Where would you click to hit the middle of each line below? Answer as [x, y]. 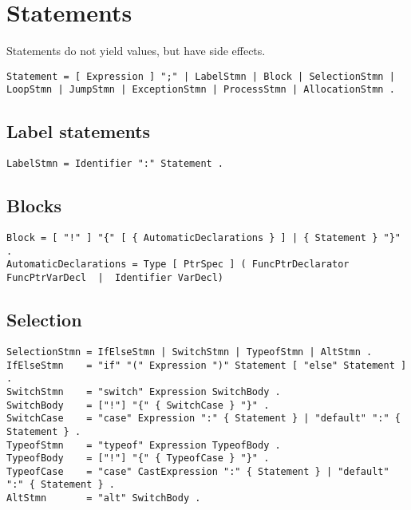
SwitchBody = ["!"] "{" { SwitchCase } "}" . [138, 405]
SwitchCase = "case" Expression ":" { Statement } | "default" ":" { [204, 419]
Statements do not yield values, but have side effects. [136, 51]
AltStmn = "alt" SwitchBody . [104, 498]
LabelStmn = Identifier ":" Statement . [115, 164]
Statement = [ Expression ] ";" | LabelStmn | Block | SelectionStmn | [201, 76]
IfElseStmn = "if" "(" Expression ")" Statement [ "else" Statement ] [207, 365]
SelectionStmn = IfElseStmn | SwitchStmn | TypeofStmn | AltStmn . [190, 352]
